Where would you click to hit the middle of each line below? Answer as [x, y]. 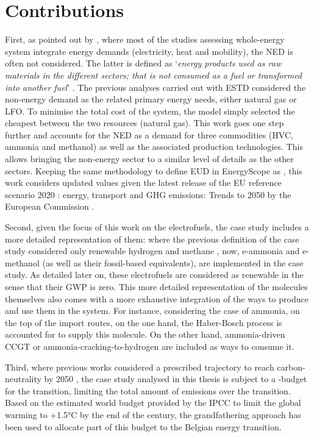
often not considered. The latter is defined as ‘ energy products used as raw [143, 63]
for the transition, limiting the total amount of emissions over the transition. [148, 390]
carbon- [291, 367]
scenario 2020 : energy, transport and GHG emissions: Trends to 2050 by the [148, 194]
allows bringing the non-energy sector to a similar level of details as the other [149, 159]
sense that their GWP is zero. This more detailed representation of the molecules [156, 286]
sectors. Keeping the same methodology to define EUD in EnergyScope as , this [154, 170]
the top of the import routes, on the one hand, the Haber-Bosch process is [144, 322]
